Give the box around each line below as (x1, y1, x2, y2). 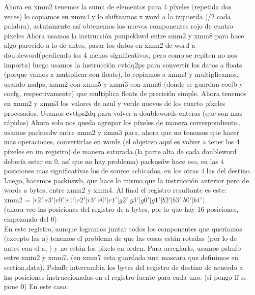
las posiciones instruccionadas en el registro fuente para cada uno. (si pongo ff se (4, 271, 247, 282)
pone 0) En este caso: (4, 281, 68, 292)
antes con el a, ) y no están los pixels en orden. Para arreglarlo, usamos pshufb (4, 242, 241, 253)
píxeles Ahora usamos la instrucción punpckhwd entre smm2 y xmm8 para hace (4, 30, 244, 40)
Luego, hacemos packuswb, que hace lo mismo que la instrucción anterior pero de (4, 175, 249, 185)
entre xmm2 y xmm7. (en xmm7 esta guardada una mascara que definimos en (4, 252, 239, 262)
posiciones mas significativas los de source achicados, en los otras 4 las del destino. (4, 165, 252, 176)
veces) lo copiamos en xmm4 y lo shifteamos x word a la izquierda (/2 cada (4, 11, 231, 21)
